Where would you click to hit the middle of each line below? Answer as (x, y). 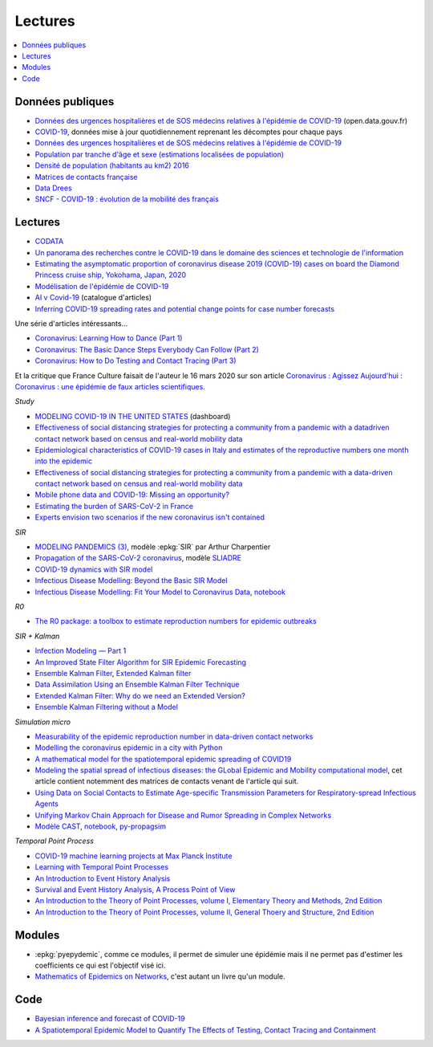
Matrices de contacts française (86, 177)
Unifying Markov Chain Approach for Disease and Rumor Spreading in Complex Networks (183, 815)
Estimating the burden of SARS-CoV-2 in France (114, 506)
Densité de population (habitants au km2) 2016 (112, 165)
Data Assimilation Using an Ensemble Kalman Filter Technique (137, 684)
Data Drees (53, 188)
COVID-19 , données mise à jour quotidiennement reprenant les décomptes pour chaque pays (188, 132)
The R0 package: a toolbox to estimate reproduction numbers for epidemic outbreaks (176, 621)
